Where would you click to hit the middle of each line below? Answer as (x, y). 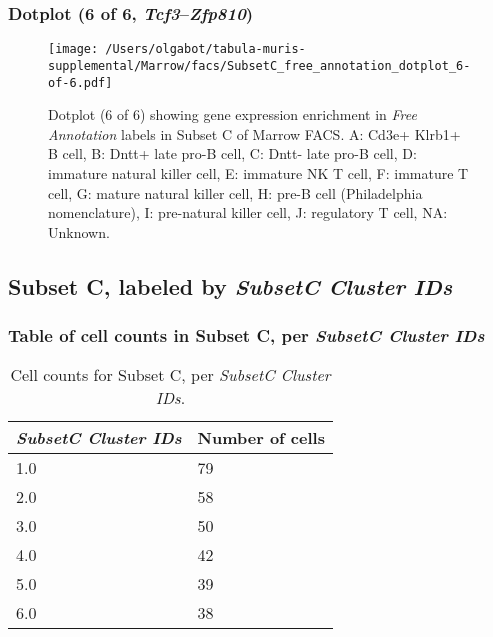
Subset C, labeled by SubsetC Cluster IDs (230, 285)
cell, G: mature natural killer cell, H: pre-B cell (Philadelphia (235, 192)
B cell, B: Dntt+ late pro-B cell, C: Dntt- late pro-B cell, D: (232, 153)
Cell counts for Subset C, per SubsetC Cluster (170, 375)
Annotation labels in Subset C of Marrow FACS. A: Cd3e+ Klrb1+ (254, 133)
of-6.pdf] (80, 82)
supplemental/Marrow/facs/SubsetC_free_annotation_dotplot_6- (259, 65)
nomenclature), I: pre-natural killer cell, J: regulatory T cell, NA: (248, 212)
